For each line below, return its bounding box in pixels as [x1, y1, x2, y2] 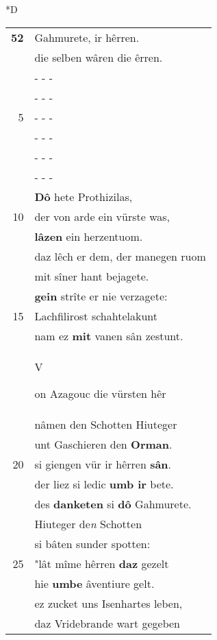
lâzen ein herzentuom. [34, 228, 143, 244]
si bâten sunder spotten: [34, 535, 151, 552]
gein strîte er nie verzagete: [34, 287, 168, 304]
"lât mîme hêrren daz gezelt [34, 555, 169, 571]
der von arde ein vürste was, [34, 208, 170, 224]
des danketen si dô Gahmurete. [34, 495, 192, 512]
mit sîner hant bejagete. [34, 268, 149, 284]
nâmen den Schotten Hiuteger [34, 416, 177, 432]
